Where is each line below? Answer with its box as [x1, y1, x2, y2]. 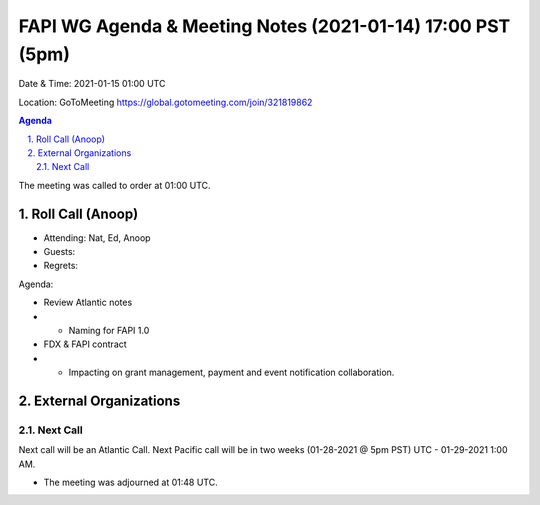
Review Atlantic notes [43, 296, 133, 309]
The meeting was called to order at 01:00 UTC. [18, 179, 211, 191]
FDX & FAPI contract [43, 338, 127, 350]
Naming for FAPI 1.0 [68, 324, 150, 336]
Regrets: [43, 260, 79, 272]
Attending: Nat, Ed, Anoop [43, 231, 151, 244]
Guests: [43, 245, 76, 257]
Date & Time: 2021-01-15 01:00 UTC [18, 78, 166, 90]
